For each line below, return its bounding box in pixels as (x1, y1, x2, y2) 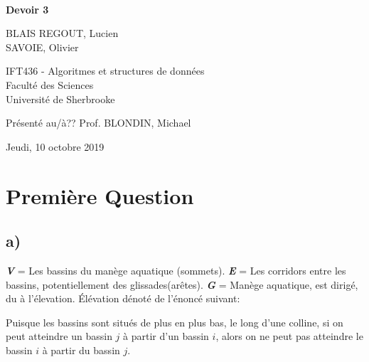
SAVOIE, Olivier (6, 39, 79, 54)
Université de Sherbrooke (6, 91, 115, 106)
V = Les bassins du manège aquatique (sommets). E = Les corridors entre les (6, 262, 346, 277)
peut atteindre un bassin (6, 329, 112, 344)
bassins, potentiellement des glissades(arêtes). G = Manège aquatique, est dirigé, (6, 277, 358, 292)
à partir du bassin (42, 342, 120, 357)
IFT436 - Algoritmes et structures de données (6, 63, 205, 78)
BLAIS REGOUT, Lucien (6, 26, 119, 41)
